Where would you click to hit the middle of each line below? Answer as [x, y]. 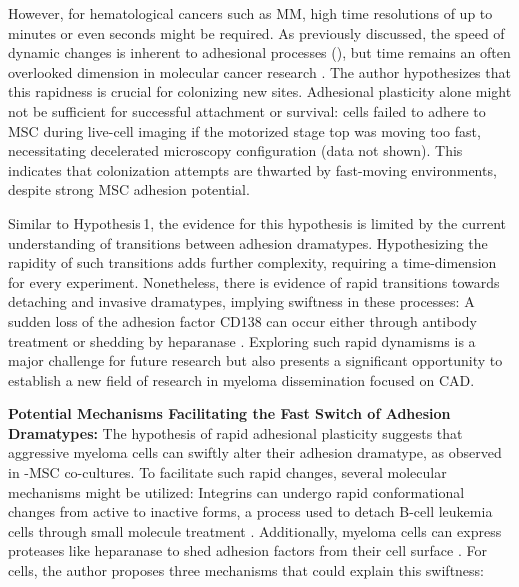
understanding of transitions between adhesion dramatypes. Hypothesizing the [248, 242]
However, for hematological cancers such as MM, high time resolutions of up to [250, 13]
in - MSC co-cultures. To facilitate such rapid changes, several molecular [227, 472]
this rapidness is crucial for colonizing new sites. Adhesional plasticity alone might [260, 91]
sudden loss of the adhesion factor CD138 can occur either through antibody [242, 320]
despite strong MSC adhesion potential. [129, 189]
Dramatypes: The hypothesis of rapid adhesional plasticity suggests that [235, 432]
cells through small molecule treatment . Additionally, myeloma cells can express [255, 530]
